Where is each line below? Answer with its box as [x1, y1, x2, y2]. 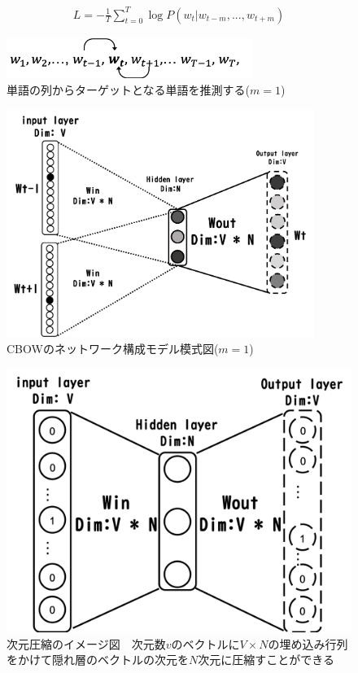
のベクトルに [171, 635, 240, 652]
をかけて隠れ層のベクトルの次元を [7, 651, 189, 668]
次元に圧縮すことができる [198, 651, 334, 668]
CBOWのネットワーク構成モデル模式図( [7, 339, 219, 356]
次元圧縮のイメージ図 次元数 [7, 635, 166, 652]
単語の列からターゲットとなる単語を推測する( [7, 81, 251, 98]
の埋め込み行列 [268, 635, 348, 652]
